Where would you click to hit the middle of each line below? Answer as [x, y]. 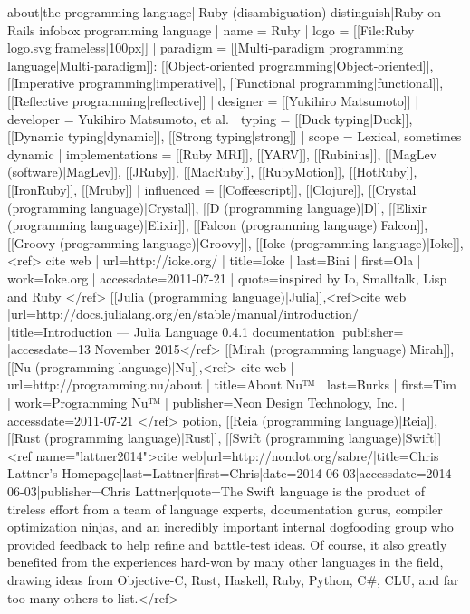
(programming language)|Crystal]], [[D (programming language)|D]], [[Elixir [217, 207]
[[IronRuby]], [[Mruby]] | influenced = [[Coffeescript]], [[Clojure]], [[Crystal [212, 189]
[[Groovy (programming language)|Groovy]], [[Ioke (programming [188, 242]
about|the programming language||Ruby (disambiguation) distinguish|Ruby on [225, 12]
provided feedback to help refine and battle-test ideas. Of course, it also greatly [227, 544]
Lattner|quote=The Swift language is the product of [280, 491]
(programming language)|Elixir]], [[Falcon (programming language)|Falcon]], [218, 225]
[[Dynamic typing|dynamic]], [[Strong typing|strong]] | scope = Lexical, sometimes [235, 136]
